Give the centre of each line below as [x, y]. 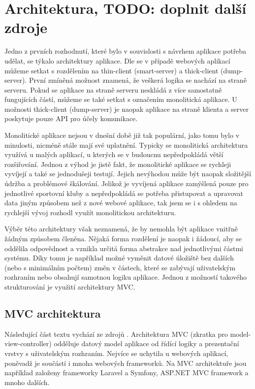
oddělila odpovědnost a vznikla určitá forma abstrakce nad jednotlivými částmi [124, 248]
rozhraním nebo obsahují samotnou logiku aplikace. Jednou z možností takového [126, 277]
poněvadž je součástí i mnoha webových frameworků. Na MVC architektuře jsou [126, 363]
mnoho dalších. [27, 382]
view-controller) [28, 343]
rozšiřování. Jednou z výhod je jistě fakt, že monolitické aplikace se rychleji [118, 164]
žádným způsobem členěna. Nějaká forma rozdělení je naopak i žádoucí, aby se [123, 238]
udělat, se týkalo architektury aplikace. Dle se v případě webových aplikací [117, 60]
